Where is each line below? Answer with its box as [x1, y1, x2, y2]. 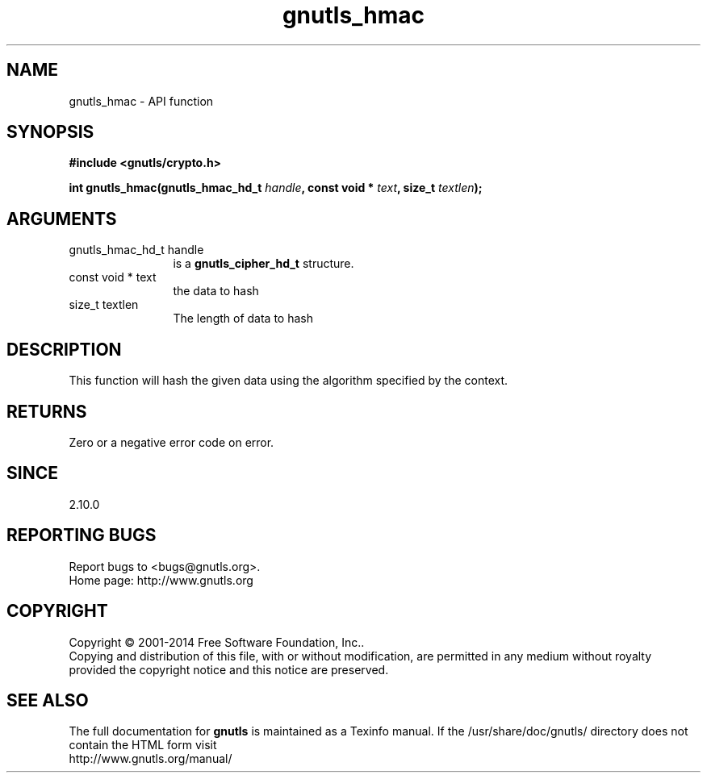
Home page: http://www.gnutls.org [69, 573, 253, 587]
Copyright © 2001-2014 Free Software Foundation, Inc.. [69, 635, 365, 649]
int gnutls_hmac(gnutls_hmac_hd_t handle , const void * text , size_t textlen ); [69, 181, 483, 195]
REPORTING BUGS [6, 525, 157, 546]
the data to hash [173, 284, 259, 298]
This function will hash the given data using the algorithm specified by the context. [69, 373, 508, 388]
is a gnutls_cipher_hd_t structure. [173, 256, 354, 271]
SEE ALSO [6, 689, 89, 710]
